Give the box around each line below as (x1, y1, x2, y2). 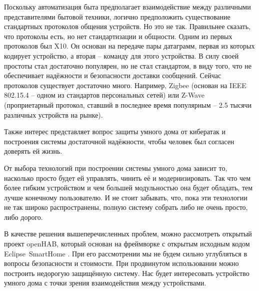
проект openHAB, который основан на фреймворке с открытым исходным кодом (4, 238, 250, 249)
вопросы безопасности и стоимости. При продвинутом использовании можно (4, 258, 239, 268)
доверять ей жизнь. (4, 146, 62, 156)
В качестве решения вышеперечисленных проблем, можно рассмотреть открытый (4, 228, 252, 239)
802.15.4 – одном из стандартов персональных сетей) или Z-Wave (4, 90, 204, 100)
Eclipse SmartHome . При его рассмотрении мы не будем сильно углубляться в (4, 248, 247, 258)
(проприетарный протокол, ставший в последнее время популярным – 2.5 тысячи (4, 99, 252, 110)
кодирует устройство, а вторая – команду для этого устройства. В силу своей (4, 50, 239, 61)
